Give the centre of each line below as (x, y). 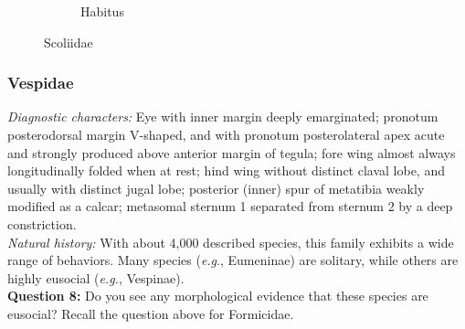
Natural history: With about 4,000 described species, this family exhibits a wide (231, 242)
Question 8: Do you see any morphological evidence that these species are (218, 296)
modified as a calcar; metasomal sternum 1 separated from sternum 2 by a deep (230, 206)
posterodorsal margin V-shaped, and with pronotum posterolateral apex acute (226, 134)
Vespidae (41, 83)
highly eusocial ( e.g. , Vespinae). (96, 277)
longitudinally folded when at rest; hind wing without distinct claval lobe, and (226, 170)
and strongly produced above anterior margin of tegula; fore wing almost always (232, 152)
